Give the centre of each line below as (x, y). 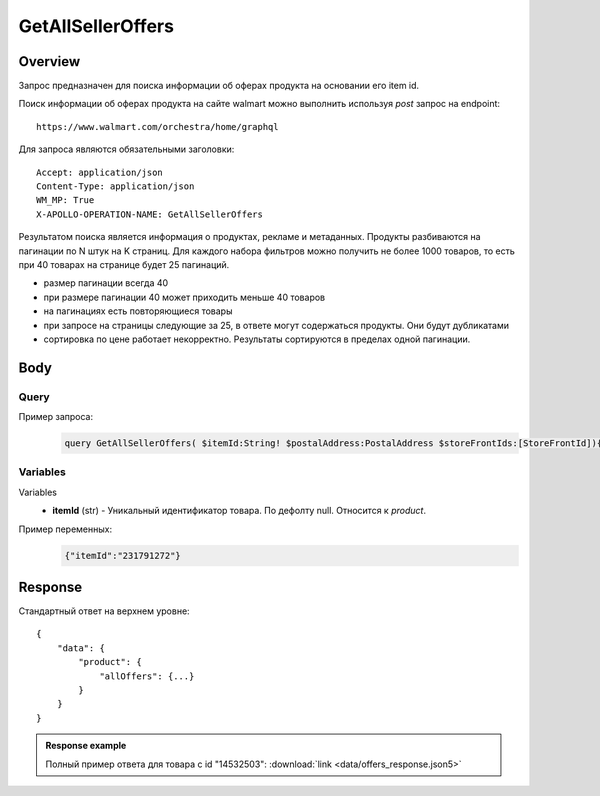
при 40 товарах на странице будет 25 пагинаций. (124, 264)
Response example (86, 746)
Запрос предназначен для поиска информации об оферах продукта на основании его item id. (219, 86)
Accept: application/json (100, 172)
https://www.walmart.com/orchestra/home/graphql (157, 126)
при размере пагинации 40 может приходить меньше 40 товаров (184, 297)
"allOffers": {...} (147, 676)
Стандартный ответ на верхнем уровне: (104, 611)
